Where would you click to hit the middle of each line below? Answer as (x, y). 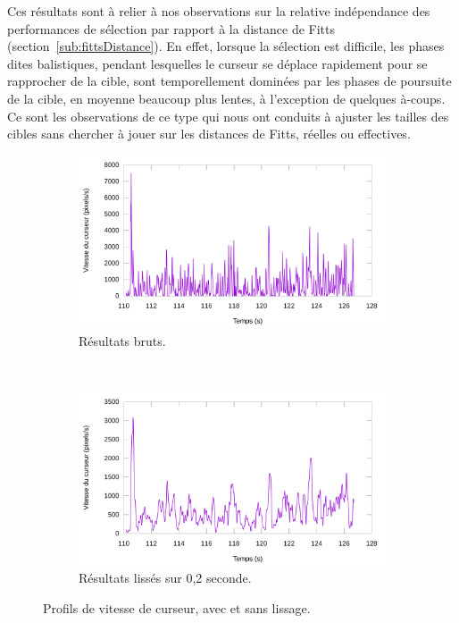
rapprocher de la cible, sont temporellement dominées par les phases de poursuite (229, 81)
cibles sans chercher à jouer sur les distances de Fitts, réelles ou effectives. (209, 134)
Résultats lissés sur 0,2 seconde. (165, 578)
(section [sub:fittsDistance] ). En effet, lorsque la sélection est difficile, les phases (226, 46)
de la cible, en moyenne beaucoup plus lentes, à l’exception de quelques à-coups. (226, 98)
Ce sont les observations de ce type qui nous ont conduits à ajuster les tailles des (228, 116)
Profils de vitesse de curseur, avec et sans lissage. (177, 607)
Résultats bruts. (122, 340)
